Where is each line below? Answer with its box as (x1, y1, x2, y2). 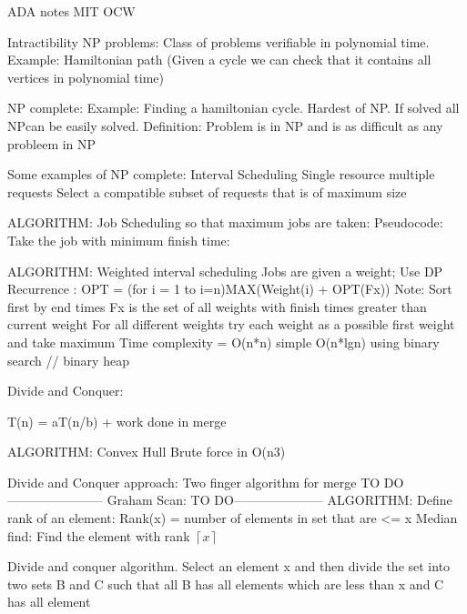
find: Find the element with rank (7, 526, 190, 545)
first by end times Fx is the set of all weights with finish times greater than (7, 297, 427, 316)
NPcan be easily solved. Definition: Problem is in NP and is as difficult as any (7, 116, 443, 135)
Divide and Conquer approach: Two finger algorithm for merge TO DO (7, 472, 404, 491)
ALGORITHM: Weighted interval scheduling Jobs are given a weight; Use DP (7, 261, 443, 280)
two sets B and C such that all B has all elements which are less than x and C (7, 574, 444, 593)
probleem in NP (7, 134, 96, 153)
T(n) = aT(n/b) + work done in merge (7, 411, 227, 430)
